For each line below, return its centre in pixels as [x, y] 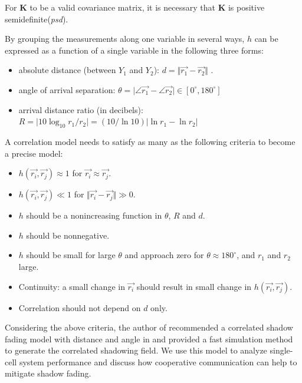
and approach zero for [164, 255]
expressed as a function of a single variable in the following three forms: [134, 50]
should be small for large [71, 255]
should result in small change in [194, 286]
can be [266, 39]
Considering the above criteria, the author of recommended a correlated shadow [149, 327]
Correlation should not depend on [80, 307]
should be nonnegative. [68, 235]
